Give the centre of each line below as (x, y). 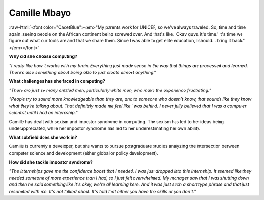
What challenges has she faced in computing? (57, 81)
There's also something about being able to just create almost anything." (83, 72)
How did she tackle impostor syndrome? (51, 162)
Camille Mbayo (40, 13)
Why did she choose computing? (43, 56)
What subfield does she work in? (43, 137)
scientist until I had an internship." (43, 112)
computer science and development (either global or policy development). (84, 153)
